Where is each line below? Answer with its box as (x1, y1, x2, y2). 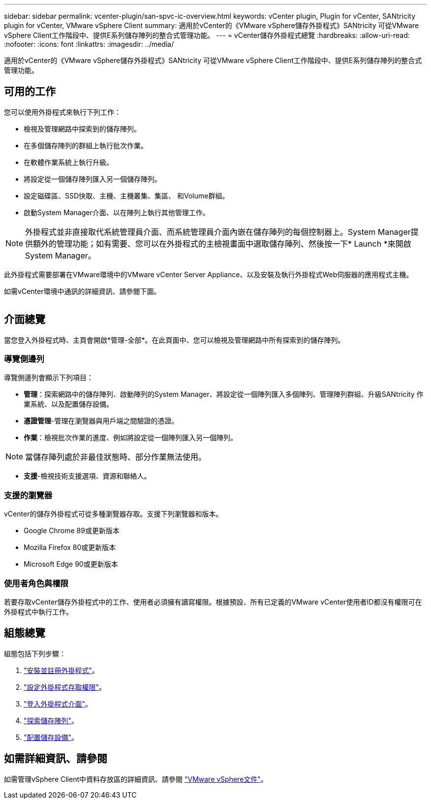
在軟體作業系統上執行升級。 (24, 158, 113, 166)
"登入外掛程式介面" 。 (24, 699, 92, 708)
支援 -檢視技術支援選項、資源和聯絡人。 (24, 472, 151, 481)
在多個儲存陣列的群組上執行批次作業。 (24, 141, 148, 150)
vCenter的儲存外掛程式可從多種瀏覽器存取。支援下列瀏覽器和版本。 (4, 510, 223, 518)
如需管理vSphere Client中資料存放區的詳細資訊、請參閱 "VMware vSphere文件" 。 (4, 774, 268, 783)
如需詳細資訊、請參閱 (4, 752, 107, 765)
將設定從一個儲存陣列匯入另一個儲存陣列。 (24, 174, 161, 183)
